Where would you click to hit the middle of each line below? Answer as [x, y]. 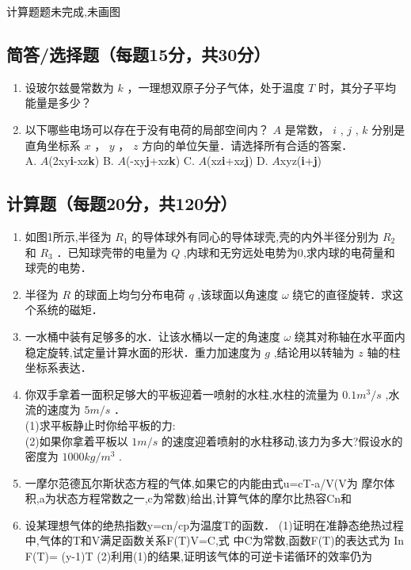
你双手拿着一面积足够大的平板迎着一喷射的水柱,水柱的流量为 [182, 394]
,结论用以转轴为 [314, 352]
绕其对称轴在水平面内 [350, 336]
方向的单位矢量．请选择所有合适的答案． [247, 145]
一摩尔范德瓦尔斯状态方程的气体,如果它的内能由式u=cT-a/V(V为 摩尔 [204, 482]
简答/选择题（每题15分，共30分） [139, 54]
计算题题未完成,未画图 [63, 11]
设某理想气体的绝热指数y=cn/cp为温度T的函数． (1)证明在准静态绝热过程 [214, 524]
